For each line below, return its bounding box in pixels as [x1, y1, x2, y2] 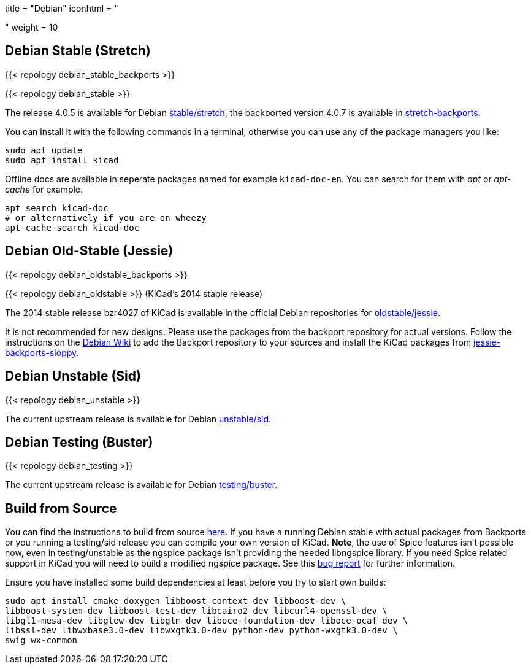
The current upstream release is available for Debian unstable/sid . [5, 413, 272, 424]
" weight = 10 [5, 22, 58, 33]
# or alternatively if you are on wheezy [5, 212, 207, 223]
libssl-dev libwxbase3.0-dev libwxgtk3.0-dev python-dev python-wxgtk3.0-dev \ [5, 625, 398, 636]
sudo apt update [5, 145, 83, 155]
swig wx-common [5, 635, 78, 646]
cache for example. [5, 184, 83, 195]
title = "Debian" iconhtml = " [5, 3, 118, 14]
